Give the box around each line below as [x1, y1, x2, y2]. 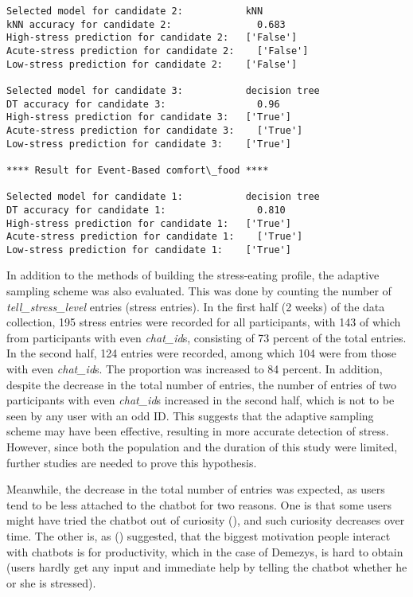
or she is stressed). [6, 574, 96, 591]
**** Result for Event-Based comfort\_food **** [6, 164, 269, 176]
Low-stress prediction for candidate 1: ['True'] [6, 244, 291, 256]
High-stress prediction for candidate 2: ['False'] [6, 32, 298, 44]
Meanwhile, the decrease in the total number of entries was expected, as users [6, 481, 385, 497]
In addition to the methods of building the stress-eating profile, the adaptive [6, 267, 380, 283]
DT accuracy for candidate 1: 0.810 [6, 204, 286, 216]
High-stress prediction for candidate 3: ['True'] [6, 111, 291, 123]
